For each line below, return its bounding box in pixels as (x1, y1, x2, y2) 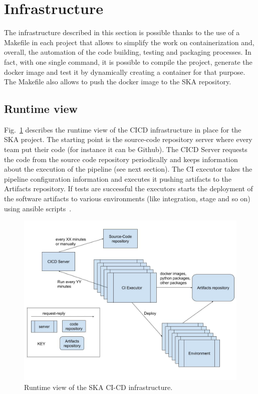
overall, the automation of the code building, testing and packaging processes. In (4, 47, 251, 57)
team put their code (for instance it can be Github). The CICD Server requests (4, 144, 247, 155)
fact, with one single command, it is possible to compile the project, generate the (4, 56, 252, 67)
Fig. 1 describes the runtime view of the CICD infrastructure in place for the (4, 124, 241, 135)
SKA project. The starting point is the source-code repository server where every (4, 134, 252, 145)
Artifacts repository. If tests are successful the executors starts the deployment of (4, 183, 253, 194)
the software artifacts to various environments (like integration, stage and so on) (4, 193, 250, 204)
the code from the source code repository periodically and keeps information (4, 154, 238, 164)
